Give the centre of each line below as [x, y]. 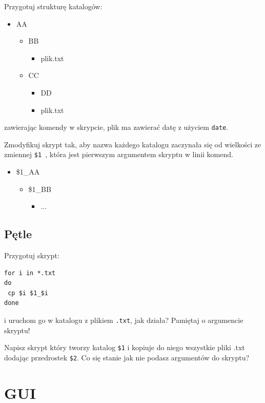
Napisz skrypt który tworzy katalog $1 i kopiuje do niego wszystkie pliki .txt [125, 347]
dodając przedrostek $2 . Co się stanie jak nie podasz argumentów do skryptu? [127, 357]
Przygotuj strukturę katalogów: [53, 6]
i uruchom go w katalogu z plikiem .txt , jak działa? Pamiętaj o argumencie [124, 320]
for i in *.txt [30, 273]
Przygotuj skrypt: [32, 255]
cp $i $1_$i [28, 293]
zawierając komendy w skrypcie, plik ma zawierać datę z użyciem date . [116, 127]
